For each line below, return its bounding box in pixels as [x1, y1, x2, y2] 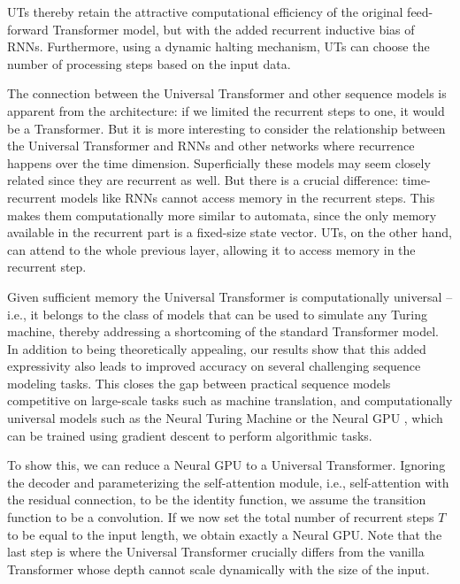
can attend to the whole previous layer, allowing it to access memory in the [7, 240, 416, 258]
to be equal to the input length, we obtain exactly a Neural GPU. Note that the [7, 525, 442, 543]
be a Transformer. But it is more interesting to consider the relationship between [7, 119, 446, 137]
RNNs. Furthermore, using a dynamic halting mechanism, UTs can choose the [7, 37, 430, 56]
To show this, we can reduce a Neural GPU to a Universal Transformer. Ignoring [7, 456, 446, 474]
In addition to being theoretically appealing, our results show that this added [7, 339, 426, 357]
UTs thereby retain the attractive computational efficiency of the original [7, 3, 403, 20]
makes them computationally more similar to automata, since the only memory [7, 205, 437, 224]
